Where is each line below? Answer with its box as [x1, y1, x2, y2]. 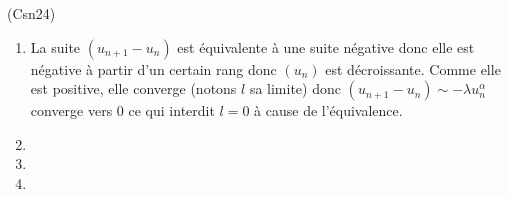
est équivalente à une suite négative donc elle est [177, 36, 475, 57]
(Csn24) [7, 3, 56, 23]
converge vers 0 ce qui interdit [30, 100, 215, 121]
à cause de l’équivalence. [254, 100, 403, 121]
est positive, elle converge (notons [30, 78, 237, 99]
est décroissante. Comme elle [325, 58, 501, 79]
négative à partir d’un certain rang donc [30, 58, 277, 79]
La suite [30, 36, 81, 57]
